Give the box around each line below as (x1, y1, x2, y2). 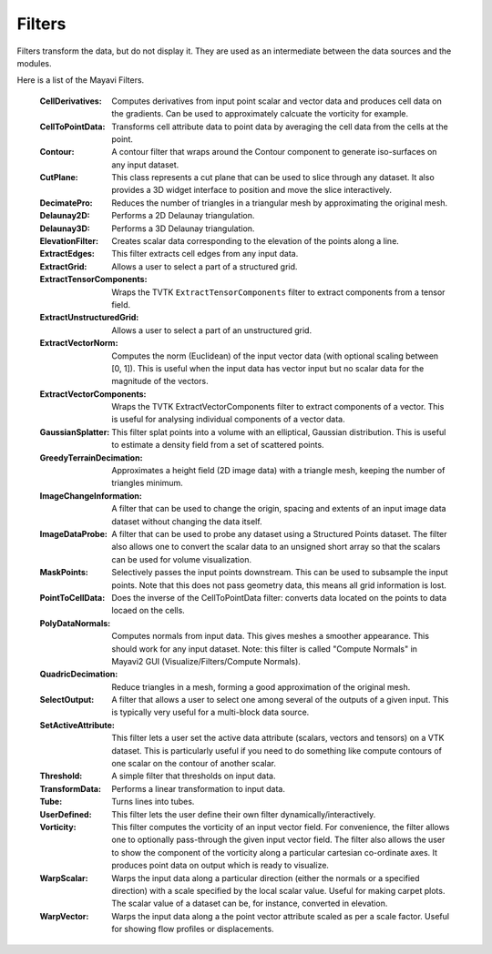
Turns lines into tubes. (111, 797, 195, 807)
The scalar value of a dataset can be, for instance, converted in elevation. (111, 898, 388, 909)
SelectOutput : (39, 695, 95, 705)
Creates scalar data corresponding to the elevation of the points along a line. (111, 236, 400, 247)
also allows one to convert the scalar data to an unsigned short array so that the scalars (111, 542, 441, 553)
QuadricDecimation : (39, 669, 118, 680)
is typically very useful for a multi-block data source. (111, 706, 310, 718)
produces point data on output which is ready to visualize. (111, 860, 330, 871)
